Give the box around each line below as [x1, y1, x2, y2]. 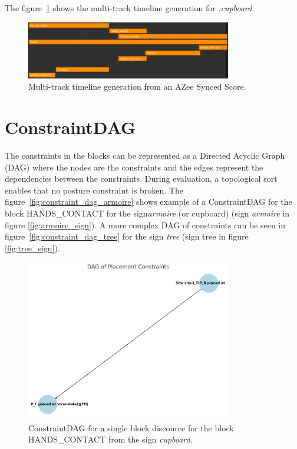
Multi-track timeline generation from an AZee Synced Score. [28, 80, 246, 93]
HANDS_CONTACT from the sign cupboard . [28, 433, 193, 445]
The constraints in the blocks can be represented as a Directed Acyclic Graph [5, 149, 285, 161]
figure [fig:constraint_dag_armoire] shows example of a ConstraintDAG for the [5, 195, 292, 208]
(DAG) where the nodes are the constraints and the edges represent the [5, 160, 263, 173]
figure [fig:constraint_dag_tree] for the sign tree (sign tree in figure [5, 230, 249, 242]
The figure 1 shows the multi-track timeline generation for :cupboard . [5, 2, 255, 14]
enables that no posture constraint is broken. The [5, 183, 183, 196]
